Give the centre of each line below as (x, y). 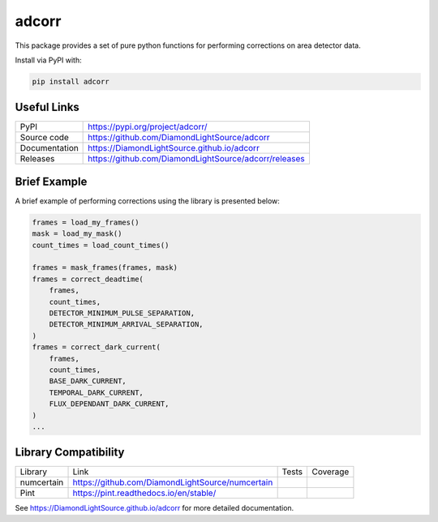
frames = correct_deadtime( (88, 279)
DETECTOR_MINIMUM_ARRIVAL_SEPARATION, (126, 325)
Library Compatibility (70, 453)
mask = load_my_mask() (77, 234)
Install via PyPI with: (48, 60)
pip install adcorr (71, 81)
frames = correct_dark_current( (97, 347)
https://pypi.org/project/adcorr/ (148, 127)
